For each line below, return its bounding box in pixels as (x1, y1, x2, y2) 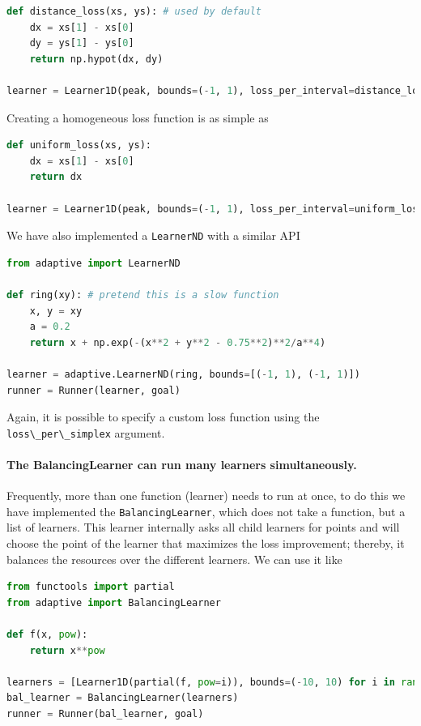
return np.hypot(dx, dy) (29, 53, 164, 65)
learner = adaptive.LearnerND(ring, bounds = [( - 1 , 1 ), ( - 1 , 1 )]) (6, 368, 360, 380)
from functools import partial (6, 581, 175, 593)
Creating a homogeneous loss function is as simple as (6, 109, 269, 126)
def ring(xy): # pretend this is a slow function (6, 288, 279, 301)
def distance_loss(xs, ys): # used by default (6, 6, 262, 17)
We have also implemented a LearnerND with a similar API (6, 227, 300, 244)
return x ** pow (29, 644, 105, 656)
